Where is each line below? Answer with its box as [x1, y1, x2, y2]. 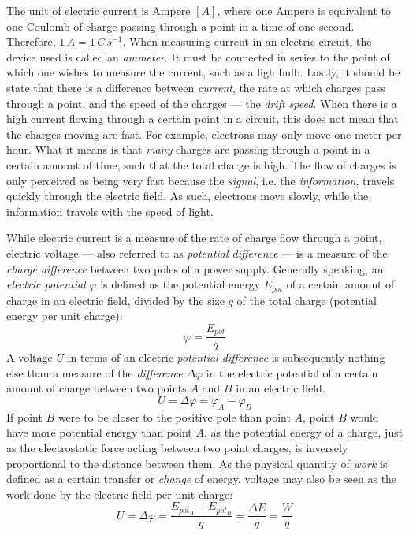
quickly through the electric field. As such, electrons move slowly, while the [6, 188, 369, 204]
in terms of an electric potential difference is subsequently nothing [67, 349, 385, 366]
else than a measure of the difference [6, 364, 183, 381]
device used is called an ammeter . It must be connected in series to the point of [6, 48, 390, 65]
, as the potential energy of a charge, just [203, 424, 403, 440]
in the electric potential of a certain [206, 364, 378, 381]
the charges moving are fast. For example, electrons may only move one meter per [6, 125, 402, 142]
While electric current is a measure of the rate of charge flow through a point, [6, 229, 382, 246]
